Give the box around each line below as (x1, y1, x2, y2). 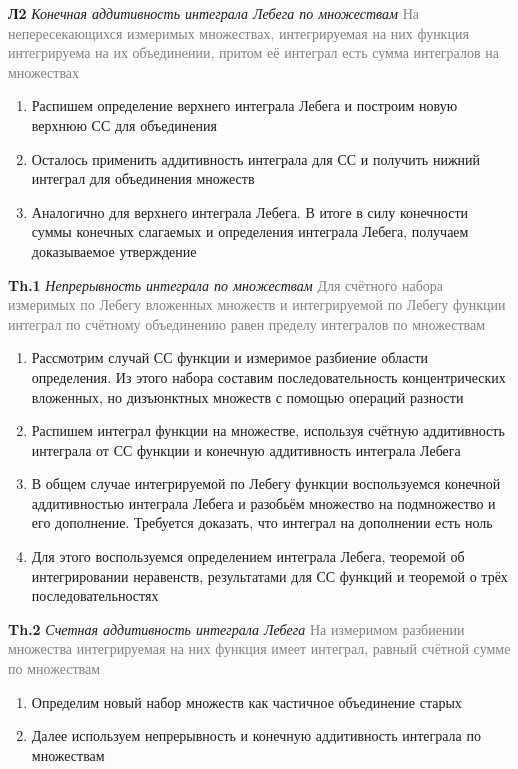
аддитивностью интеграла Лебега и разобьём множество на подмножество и (31, 492, 496, 513)
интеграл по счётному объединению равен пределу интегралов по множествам (8, 313, 486, 334)
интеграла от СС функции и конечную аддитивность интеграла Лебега (31, 439, 461, 460)
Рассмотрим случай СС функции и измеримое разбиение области (31, 347, 428, 368)
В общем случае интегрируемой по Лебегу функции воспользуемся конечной (31, 473, 501, 494)
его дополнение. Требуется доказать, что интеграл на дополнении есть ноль (31, 512, 493, 533)
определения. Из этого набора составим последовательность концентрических (31, 366, 506, 387)
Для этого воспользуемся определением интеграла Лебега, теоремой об (31, 546, 465, 567)
